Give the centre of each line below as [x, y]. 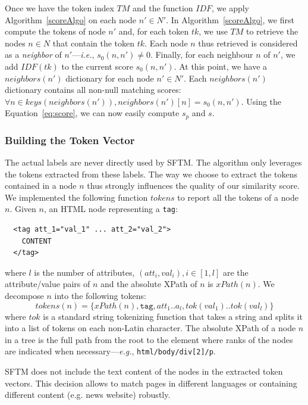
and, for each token [154, 31]
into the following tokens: [100, 296]
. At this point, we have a [221, 66]
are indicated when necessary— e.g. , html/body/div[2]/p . [110, 351]
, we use [213, 31]
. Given [23, 209]
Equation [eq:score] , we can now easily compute [92, 113]
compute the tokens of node [55, 31]
